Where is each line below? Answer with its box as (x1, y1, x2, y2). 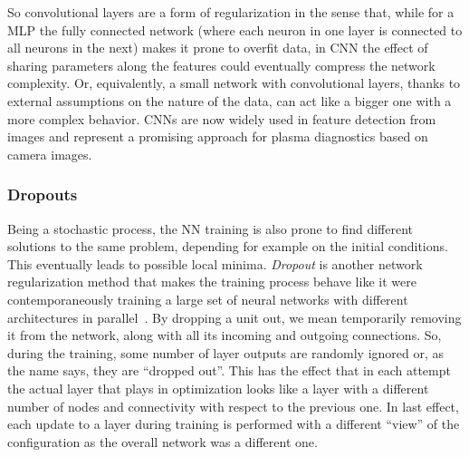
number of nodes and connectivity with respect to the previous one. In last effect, (7, 396, 459, 415)
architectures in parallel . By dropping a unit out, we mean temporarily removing (7, 307, 462, 326)
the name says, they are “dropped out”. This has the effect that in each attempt (7, 361, 451, 380)
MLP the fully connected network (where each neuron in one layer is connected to (7, 20, 463, 39)
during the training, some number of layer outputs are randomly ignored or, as (7, 343, 445, 362)
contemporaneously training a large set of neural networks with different (7, 289, 408, 308)
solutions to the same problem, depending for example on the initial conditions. (7, 237, 448, 256)
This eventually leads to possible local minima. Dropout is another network (7, 254, 423, 273)
